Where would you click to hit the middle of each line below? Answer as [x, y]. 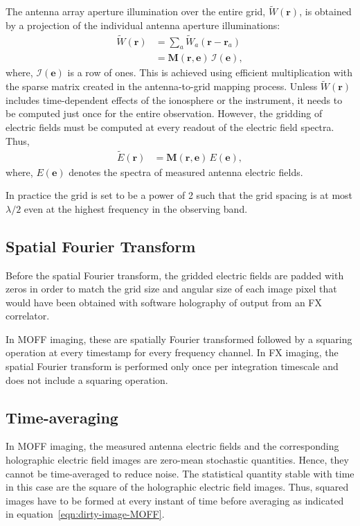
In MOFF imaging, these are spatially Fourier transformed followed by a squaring [179, 339]
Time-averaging [62, 417]
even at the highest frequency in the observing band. [136, 208]
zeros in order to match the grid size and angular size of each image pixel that [171, 289]
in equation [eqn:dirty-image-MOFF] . [85, 514]
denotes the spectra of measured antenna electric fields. [186, 172]
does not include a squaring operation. [87, 379]
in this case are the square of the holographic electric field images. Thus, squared [177, 487]
